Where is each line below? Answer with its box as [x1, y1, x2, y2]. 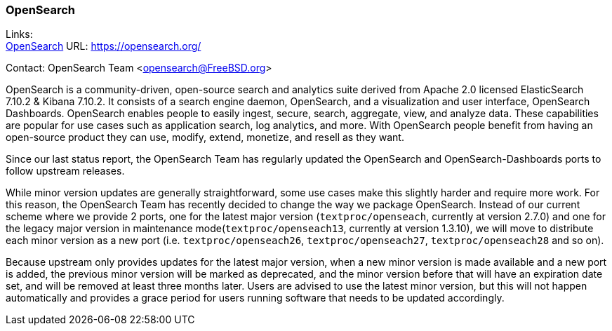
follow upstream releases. [6, 165, 125, 177]
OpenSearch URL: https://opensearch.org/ [6, 40, 201, 53]
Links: [6, 28, 33, 41]
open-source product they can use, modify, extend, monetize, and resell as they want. [6, 131, 404, 144]
